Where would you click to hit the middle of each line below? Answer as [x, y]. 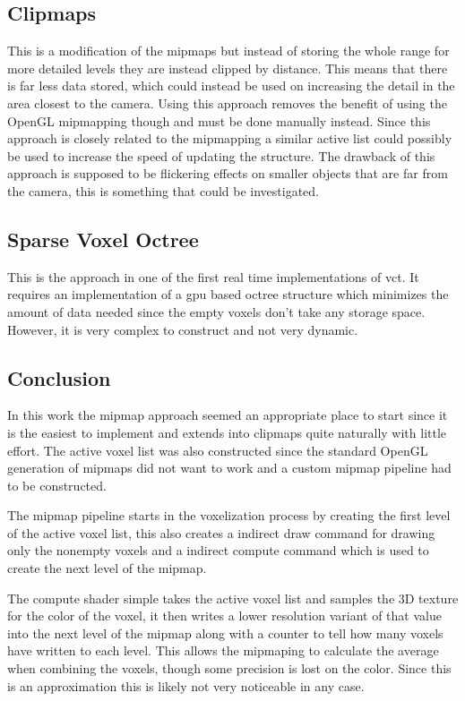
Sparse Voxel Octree [103, 239]
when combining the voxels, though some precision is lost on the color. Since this [229, 668]
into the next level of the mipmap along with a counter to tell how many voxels [225, 633]
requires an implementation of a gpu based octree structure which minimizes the [228, 294]
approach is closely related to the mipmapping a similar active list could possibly [230, 138]
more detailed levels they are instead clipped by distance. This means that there [228, 68]
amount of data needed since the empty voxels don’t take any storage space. [216, 311]
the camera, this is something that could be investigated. [163, 190]
